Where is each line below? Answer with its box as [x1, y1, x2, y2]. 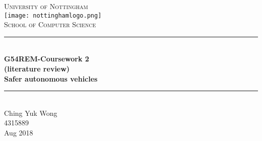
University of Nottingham [4, 1, 88, 11]
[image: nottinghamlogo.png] [4, 12, 102, 19]
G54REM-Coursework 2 [4, 53, 89, 64]
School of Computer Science [4, 19, 96, 30]
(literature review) [4, 63, 70, 74]
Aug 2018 [4, 127, 33, 137]
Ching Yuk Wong [4, 107, 57, 118]
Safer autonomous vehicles [4, 73, 98, 84]
